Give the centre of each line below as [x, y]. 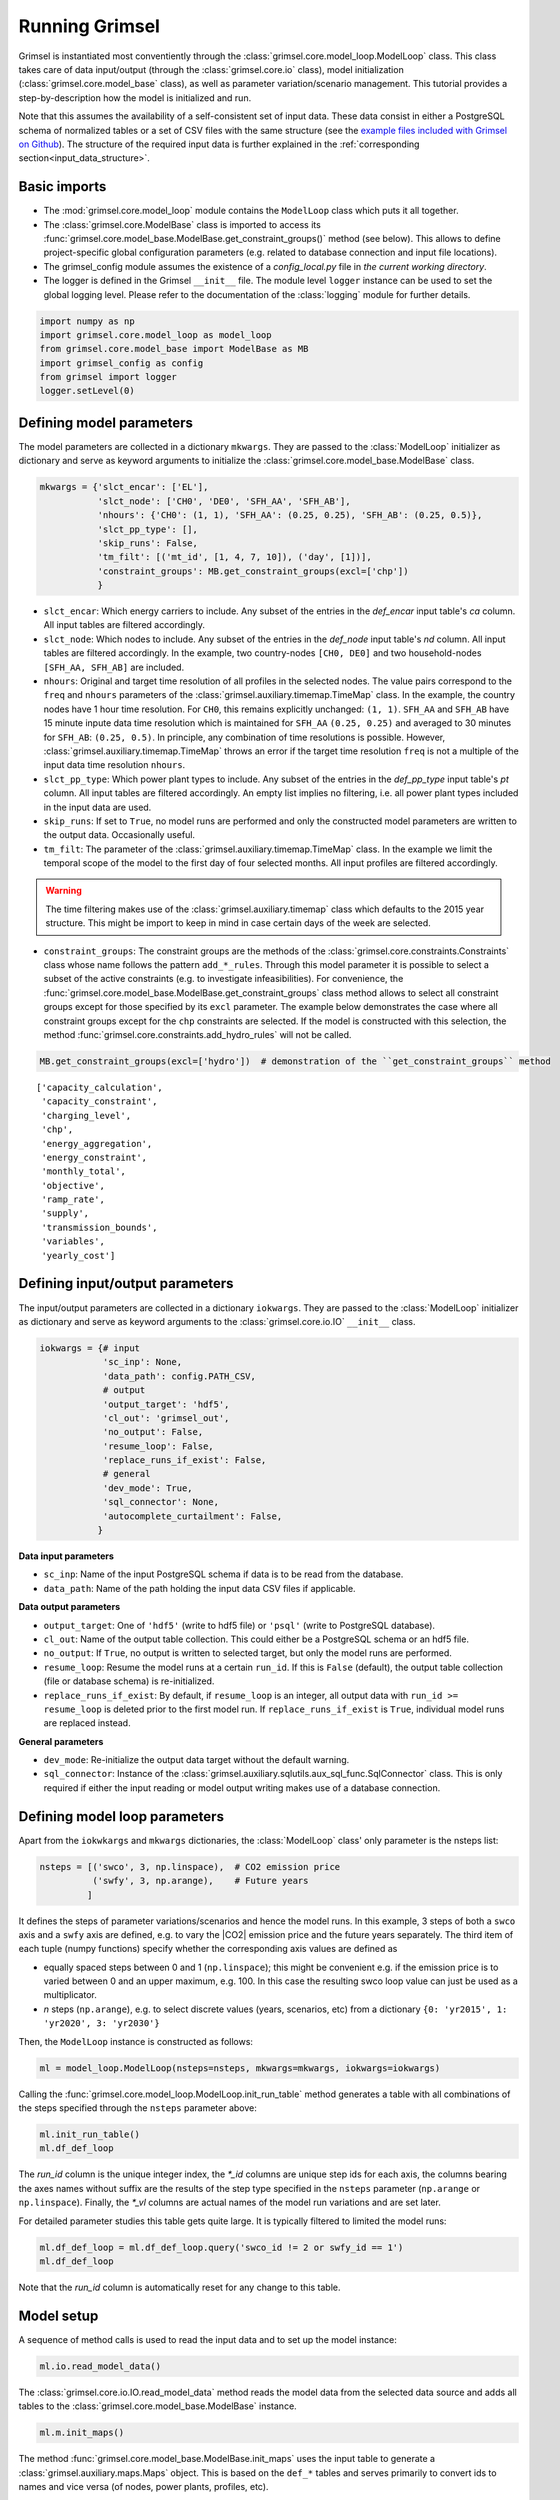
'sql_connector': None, [161, 1502]
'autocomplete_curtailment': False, [192, 1516]
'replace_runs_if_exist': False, [184, 1460]
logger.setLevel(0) [87, 391]
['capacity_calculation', [100, 1087]
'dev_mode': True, [148, 1488]
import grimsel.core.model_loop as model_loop [155, 334]
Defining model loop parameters [121, 1816]
